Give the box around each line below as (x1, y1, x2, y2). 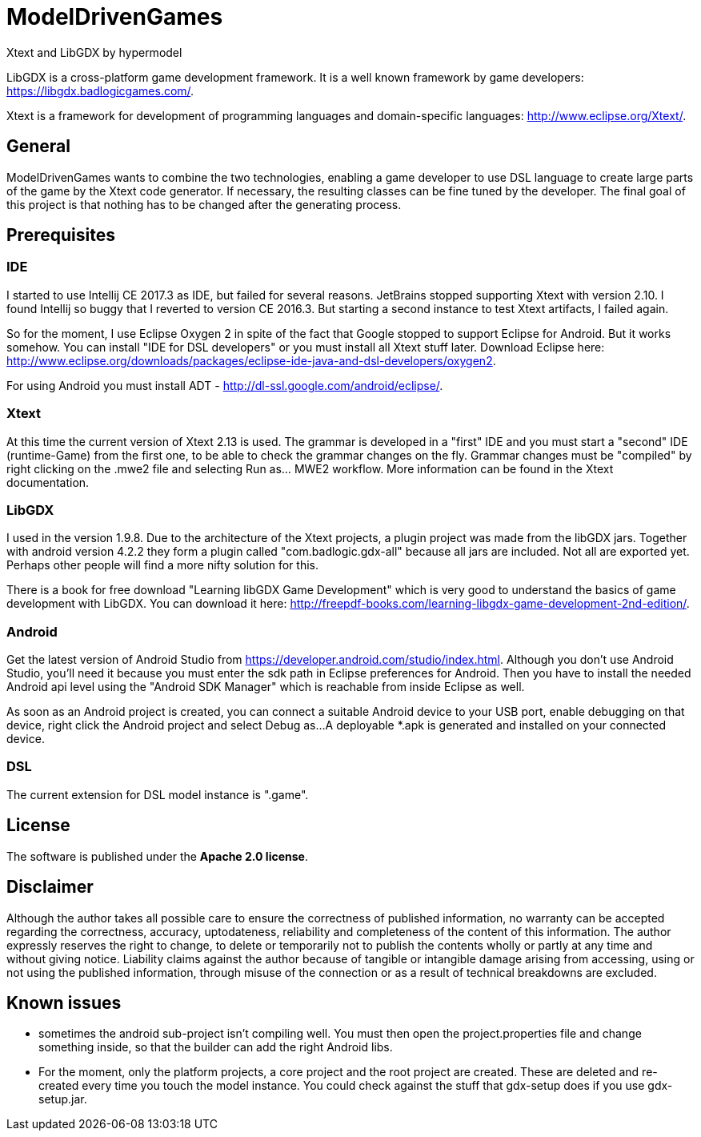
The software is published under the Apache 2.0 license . (6, 849, 308, 863)
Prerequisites (6, 225, 115, 246)
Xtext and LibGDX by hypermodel (6, 45, 182, 59)
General (6, 136, 71, 157)
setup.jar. (38, 1092, 87, 1107)
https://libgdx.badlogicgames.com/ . (6, 83, 194, 98)
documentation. (6, 475, 90, 489)
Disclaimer (6, 877, 94, 898)
